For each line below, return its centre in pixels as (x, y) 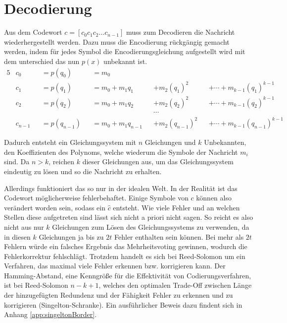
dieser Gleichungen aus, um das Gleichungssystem (158, 161)
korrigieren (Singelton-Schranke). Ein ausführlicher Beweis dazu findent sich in (123, 304)
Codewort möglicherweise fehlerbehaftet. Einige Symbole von (96, 198)
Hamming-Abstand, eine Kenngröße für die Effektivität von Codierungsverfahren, (128, 275)
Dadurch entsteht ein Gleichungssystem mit (70, 142)
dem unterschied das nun (42, 61)
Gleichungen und (170, 142)
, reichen (62, 161)
